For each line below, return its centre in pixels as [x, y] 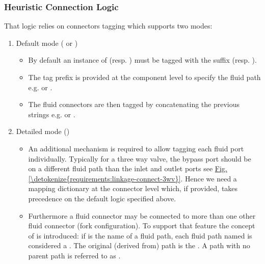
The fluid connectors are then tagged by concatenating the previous [134, 104]
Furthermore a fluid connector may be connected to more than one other [142, 215]
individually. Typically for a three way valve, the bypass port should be [140, 158]
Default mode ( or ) [47, 43]
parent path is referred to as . [74, 255]
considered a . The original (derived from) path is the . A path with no [139, 245]
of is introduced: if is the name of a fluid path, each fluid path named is [140, 235]
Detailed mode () [43, 131]
